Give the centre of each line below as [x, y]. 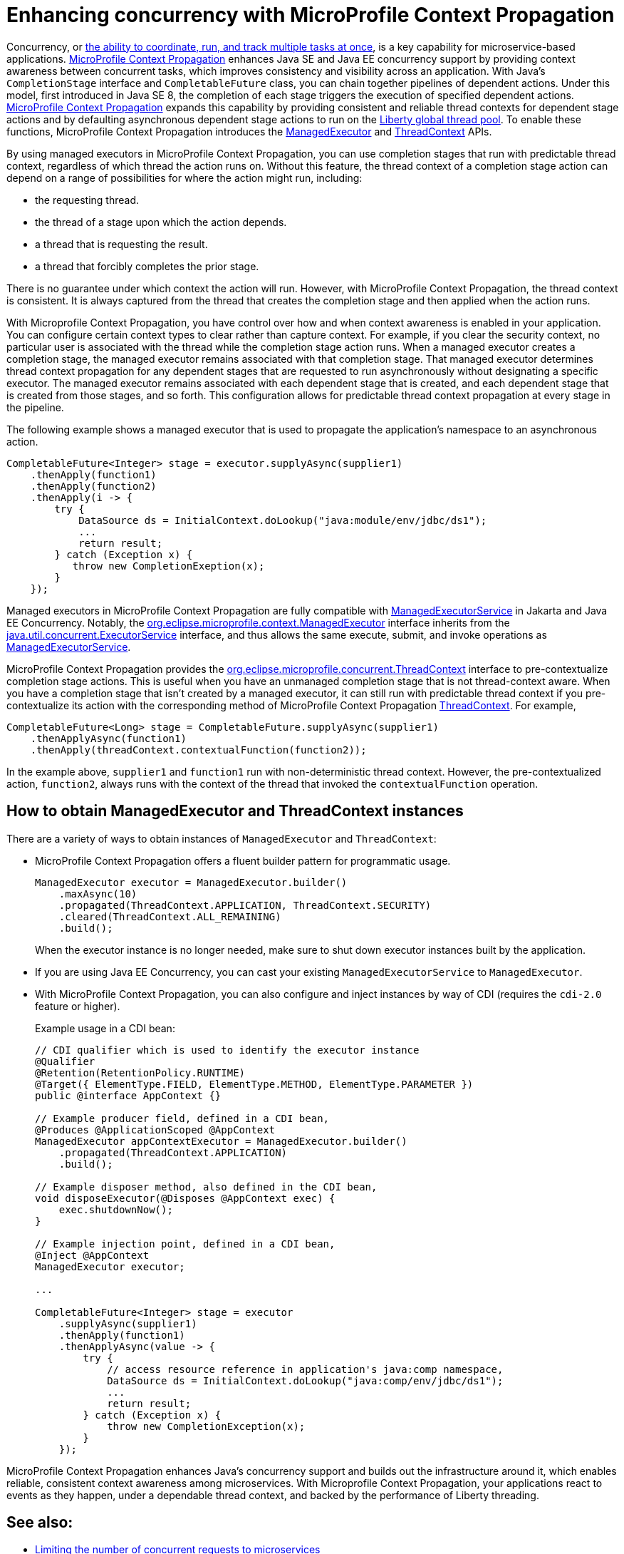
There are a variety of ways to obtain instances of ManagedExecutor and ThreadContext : [222, 838]
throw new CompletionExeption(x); [168, 566]
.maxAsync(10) [98, 894]
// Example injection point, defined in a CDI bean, [185, 1244]
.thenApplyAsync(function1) [108, 738]
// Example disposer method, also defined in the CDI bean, [206, 1187]
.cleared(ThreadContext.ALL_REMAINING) [170, 916]
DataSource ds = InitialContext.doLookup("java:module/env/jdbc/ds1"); [283, 520]
